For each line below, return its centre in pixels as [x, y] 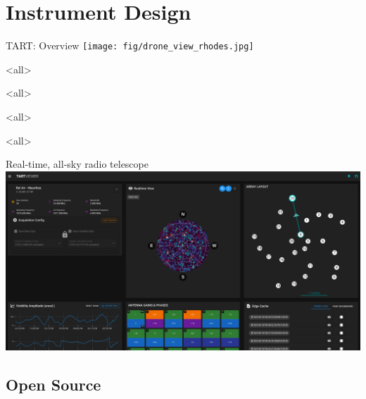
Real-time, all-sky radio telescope [77, 164]
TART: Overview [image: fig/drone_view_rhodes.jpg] [130, 45]
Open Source [53, 384]
